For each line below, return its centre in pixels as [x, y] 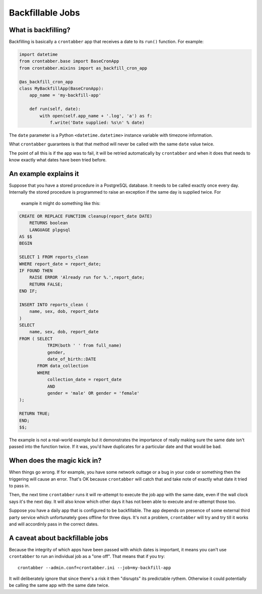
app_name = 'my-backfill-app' [65, 95]
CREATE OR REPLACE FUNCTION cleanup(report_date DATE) [86, 216]
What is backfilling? [40, 30]
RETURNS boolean [49, 223]
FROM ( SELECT [36, 339]
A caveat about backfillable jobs [59, 538]
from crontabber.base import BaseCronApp [69, 61]
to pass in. [19, 486]
